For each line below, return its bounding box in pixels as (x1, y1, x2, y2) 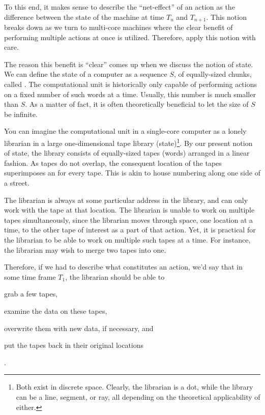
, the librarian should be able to (65, 271, 165, 282)
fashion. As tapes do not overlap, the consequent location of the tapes (4, 157, 222, 168)
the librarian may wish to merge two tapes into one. (4, 244, 166, 255)
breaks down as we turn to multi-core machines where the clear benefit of (4, 22, 233, 33)
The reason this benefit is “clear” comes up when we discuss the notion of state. (4, 58, 253, 69)
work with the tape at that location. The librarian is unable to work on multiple (4, 204, 255, 215)
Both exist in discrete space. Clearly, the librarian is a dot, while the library (16, 381, 253, 392)
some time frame (4, 271, 56, 282)
